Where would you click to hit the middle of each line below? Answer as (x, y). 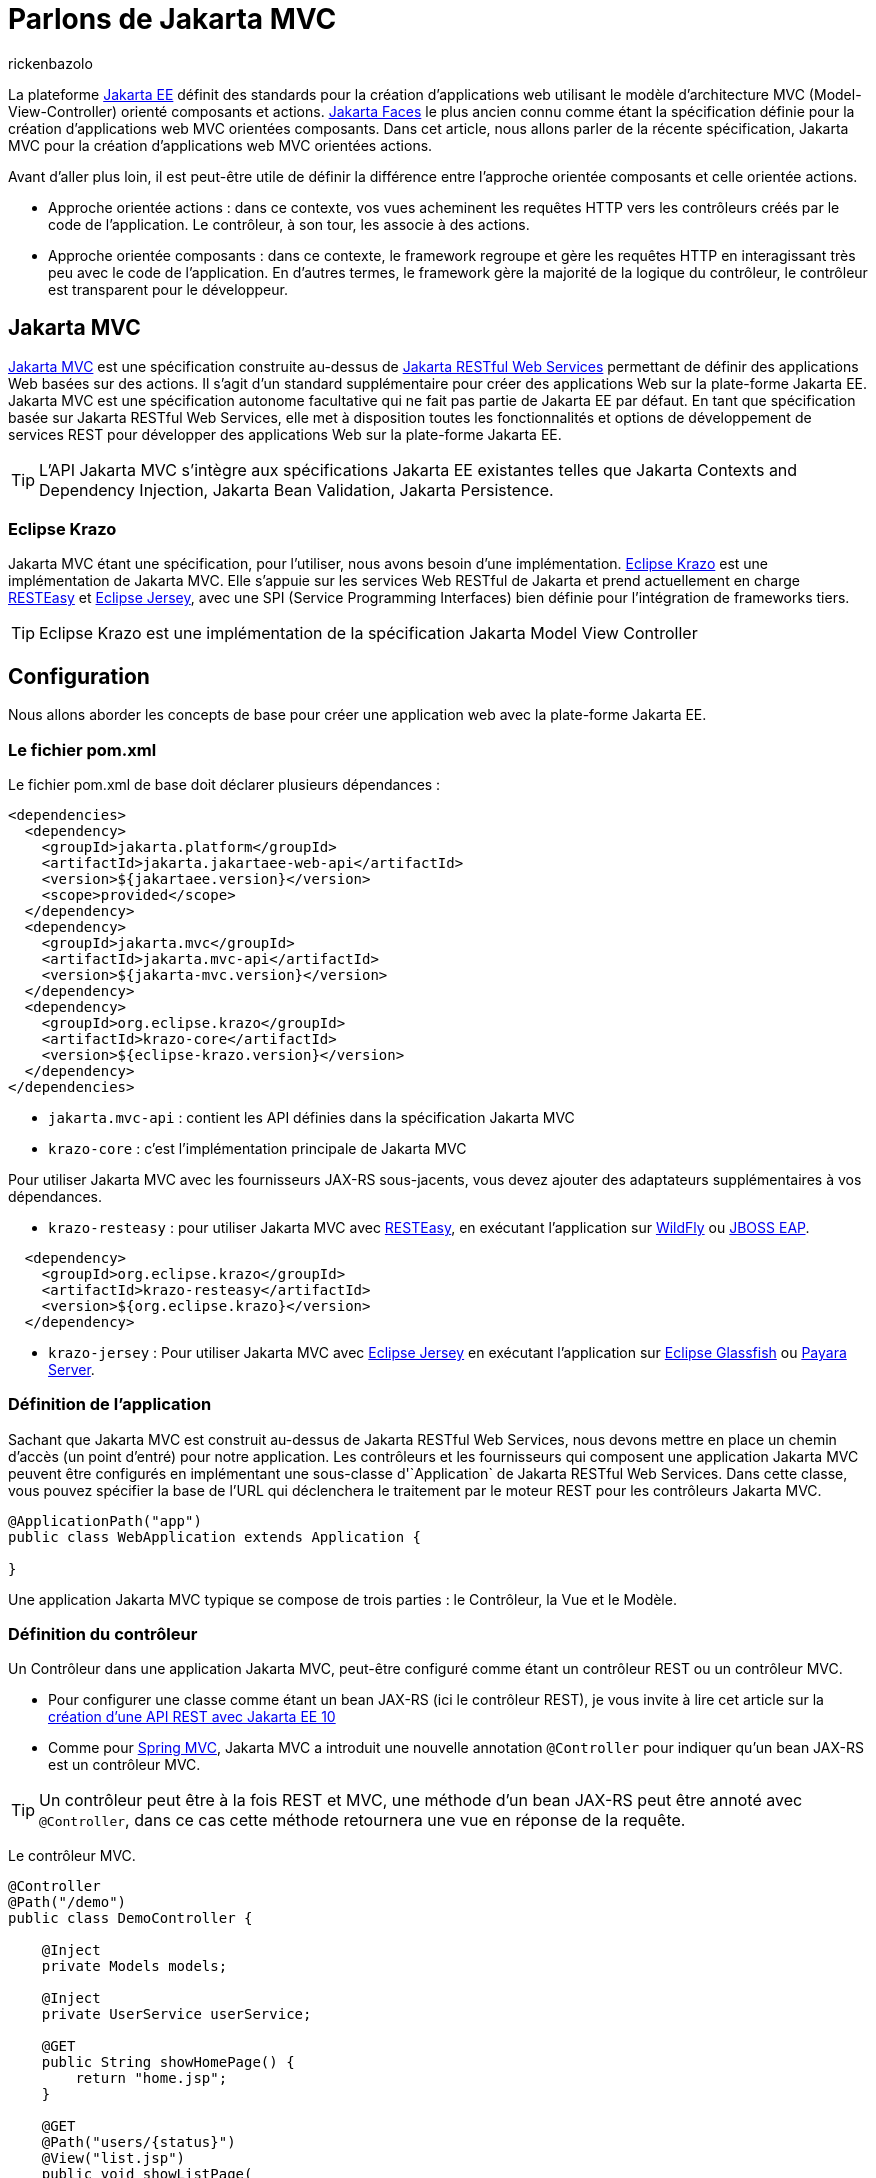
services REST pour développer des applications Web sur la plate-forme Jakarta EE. (285, 434)
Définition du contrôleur (103, 1634)
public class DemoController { (130, 1918)
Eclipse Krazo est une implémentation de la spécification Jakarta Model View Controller (368, 633)
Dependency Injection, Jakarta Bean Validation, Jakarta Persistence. (296, 489)
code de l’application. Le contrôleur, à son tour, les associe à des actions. (289, 224)
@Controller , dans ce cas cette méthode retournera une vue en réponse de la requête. (362, 1820)
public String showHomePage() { (168, 2062)
